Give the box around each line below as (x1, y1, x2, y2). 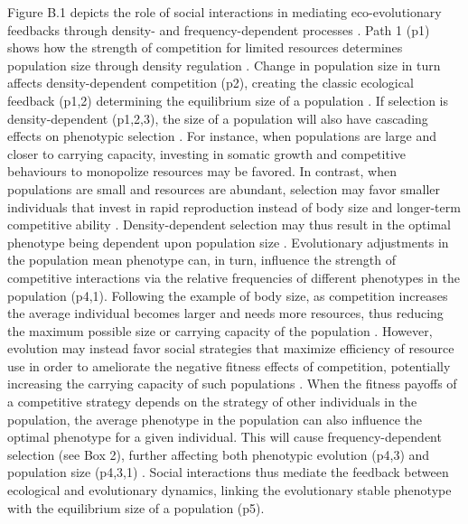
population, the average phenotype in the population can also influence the (7, 409, 423, 428)
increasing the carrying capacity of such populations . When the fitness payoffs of (7, 374, 457, 393)
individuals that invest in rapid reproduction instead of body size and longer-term (7, 197, 461, 216)
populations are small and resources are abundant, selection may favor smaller (7, 179, 441, 198)
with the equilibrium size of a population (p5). (7, 498, 265, 517)
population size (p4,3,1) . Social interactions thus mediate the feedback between (7, 463, 449, 482)
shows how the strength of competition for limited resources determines (7, 38, 403, 57)
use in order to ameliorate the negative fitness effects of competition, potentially (7, 356, 451, 375)
